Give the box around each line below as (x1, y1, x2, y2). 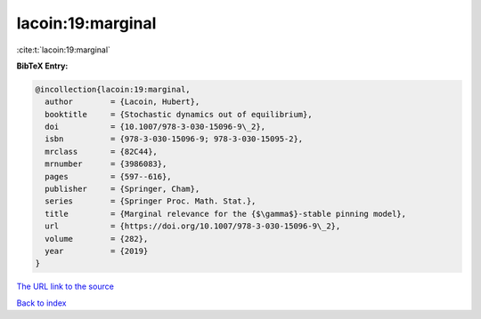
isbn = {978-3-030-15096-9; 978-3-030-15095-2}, (45, 134, 304, 144)
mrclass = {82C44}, (45, 147, 158, 156)
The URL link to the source (16, 281, 115, 292)
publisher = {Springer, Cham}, (45, 184, 200, 195)
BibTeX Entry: (16, 60, 69, 71)
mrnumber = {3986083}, (45, 159, 167, 169)
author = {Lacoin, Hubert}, (45, 97, 200, 107)
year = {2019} (45, 246, 149, 256)
